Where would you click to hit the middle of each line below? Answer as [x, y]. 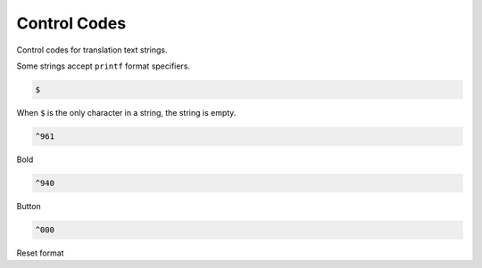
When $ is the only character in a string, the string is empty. [126, 112]
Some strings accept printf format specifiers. [104, 66]
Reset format [40, 253]
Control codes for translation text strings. [92, 50]
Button [29, 206]
